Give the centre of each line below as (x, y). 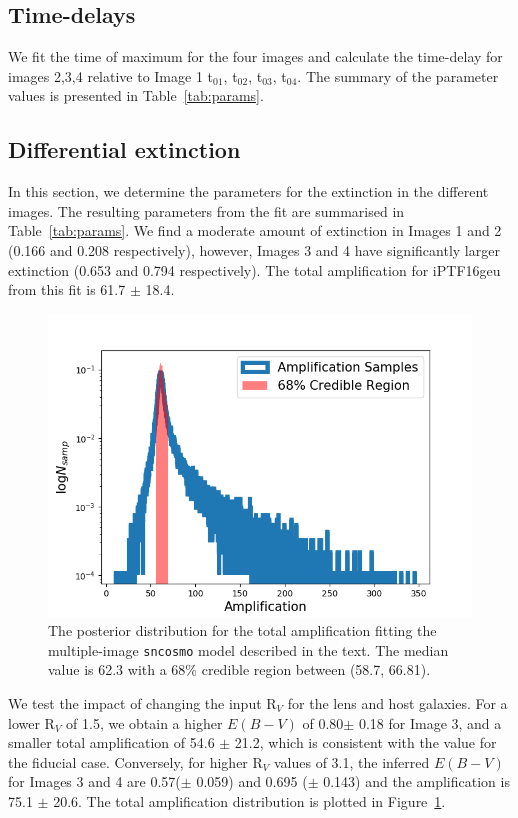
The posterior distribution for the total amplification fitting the (242, 630)
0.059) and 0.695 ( (252, 781)
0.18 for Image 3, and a (430, 722)
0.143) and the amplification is (416, 781)
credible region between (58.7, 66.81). (316, 669)
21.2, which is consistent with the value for (365, 742)
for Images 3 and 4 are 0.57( (94, 781)
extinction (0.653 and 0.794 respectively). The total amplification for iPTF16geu (254, 269)
